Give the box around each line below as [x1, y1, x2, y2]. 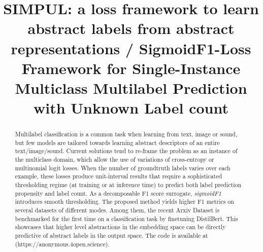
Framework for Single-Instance [21, 57, 241, 78]
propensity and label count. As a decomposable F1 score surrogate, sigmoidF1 [15, 189, 221, 197]
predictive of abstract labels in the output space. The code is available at [15, 231, 208, 239]
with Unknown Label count [33, 97, 229, 118]
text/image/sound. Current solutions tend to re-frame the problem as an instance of [15, 147, 238, 155]
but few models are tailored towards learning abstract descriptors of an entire [15, 138, 220, 147]
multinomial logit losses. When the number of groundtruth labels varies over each [15, 163, 231, 172]
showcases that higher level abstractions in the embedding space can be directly [15, 223, 226, 231]
